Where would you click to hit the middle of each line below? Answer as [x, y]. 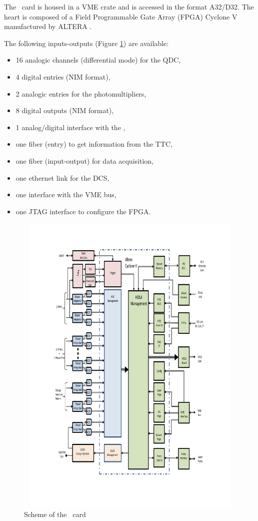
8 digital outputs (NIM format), [65, 110]
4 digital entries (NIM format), [63, 76]
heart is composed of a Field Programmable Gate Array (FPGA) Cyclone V [121, 16]
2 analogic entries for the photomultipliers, [81, 93]
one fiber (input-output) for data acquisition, [84, 160]
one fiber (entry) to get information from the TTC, [94, 144]
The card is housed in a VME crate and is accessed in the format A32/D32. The [129, 7]
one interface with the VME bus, [66, 194]
